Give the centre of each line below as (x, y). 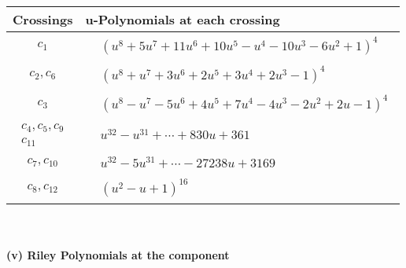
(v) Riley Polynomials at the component (118, 255)
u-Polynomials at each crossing (183, 19)
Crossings (43, 19)
